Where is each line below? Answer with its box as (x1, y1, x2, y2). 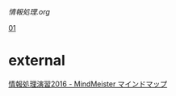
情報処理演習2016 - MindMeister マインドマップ (8, 79, 168, 89)
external (8, 52, 66, 70)
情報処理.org (8, 7, 51, 16)
